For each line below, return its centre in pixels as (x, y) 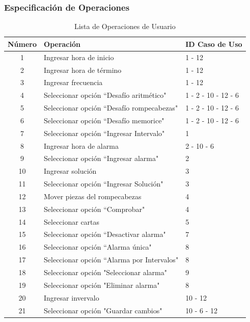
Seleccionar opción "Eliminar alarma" (102, 285)
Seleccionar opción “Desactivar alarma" (105, 234)
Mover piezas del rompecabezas (93, 196)
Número (22, 44)
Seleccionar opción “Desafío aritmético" (105, 95)
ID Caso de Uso (214, 44)
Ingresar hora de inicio (79, 57)
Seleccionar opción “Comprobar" (94, 209)
